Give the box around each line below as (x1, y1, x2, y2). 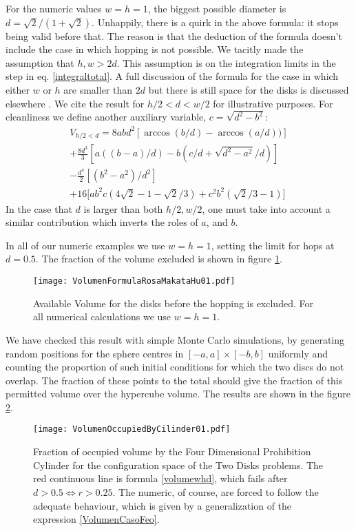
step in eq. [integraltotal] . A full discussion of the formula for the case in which (6, 69, 339, 83)
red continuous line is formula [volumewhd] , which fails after (33, 471, 288, 486)
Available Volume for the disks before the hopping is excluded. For (33, 295, 313, 310)
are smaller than (63, 82, 133, 96)
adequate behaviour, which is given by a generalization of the (33, 498, 292, 512)
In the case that (6, 201, 72, 216)
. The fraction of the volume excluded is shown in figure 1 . (35, 251, 282, 266)
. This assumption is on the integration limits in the (116, 55, 336, 70)
